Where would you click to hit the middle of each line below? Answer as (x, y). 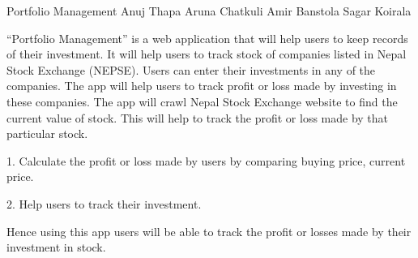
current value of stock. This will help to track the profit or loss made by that (198, 117)
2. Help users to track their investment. (104, 203)
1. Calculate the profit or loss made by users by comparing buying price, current (206, 160)
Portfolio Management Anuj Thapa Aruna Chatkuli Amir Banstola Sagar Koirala (209, 11)
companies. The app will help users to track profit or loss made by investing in (202, 86)
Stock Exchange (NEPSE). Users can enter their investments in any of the (191, 69)
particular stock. (47, 133)
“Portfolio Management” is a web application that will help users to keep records (207, 38)
